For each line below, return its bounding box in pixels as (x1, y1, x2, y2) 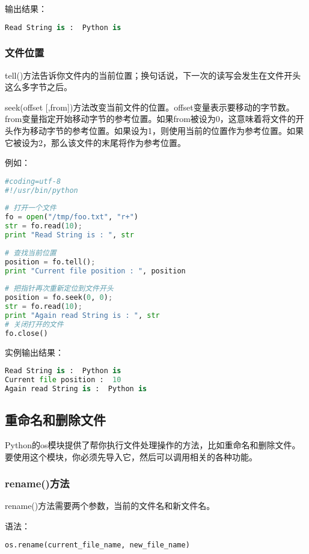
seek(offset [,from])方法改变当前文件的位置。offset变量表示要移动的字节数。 (5, 100, 295, 113)
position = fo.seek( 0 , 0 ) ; (5, 293, 113, 302)
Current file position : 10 (5, 376, 121, 385)
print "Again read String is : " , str (5, 311, 160, 320)
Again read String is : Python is (5, 384, 147, 393)
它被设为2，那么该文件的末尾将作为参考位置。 (5, 136, 186, 148)
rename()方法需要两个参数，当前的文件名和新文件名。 (5, 499, 215, 512)
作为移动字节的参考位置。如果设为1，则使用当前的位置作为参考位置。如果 (13, 124, 304, 137)
